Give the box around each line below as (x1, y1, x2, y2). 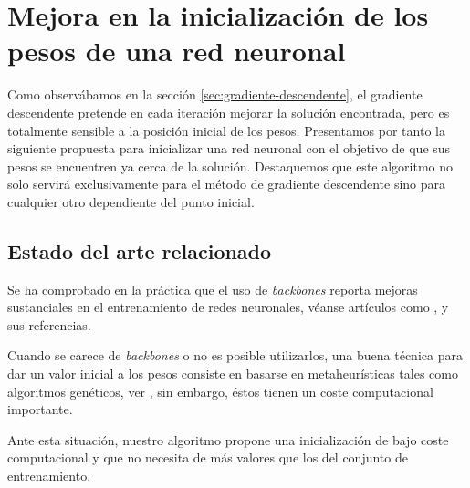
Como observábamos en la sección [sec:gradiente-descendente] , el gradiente (7, 85, 423, 104)
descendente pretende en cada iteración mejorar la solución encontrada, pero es (7, 102, 450, 121)
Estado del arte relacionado (7, 236, 272, 265)
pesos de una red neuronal (7, 32, 346, 69)
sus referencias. (7, 315, 91, 334)
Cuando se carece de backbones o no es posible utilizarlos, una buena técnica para (7, 346, 463, 365)
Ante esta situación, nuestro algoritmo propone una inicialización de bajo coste (7, 430, 449, 449)
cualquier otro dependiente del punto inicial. (7, 192, 255, 211)
